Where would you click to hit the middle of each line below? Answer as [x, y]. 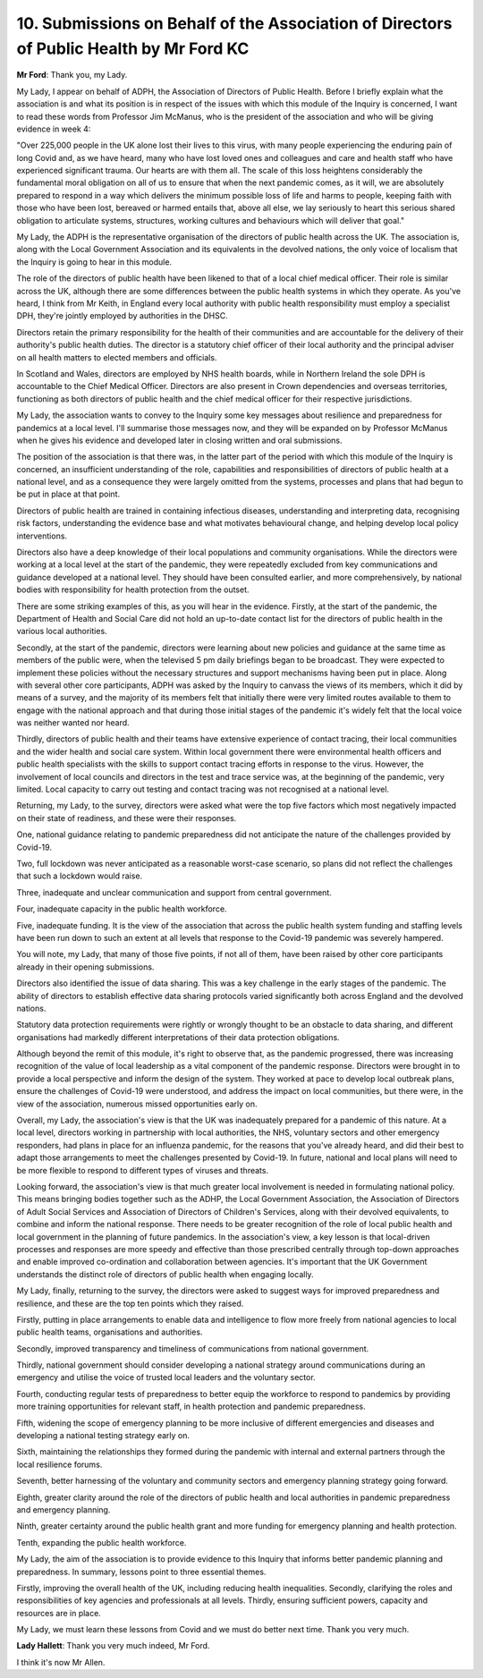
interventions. [42, 536]
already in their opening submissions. [85, 967]
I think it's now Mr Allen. [61, 1662]
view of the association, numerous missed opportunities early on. [137, 1104]
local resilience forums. [59, 1464]
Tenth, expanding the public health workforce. [102, 1542]
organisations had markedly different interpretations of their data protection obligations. [178, 1037]
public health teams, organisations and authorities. [110, 1332]
